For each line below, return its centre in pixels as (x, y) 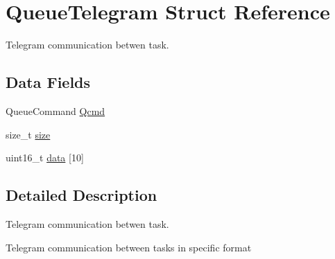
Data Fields (48, 82)
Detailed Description (81, 195)
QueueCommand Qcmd (55, 110)
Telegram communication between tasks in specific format (129, 247)
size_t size (28, 134)
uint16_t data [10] (45, 158)
